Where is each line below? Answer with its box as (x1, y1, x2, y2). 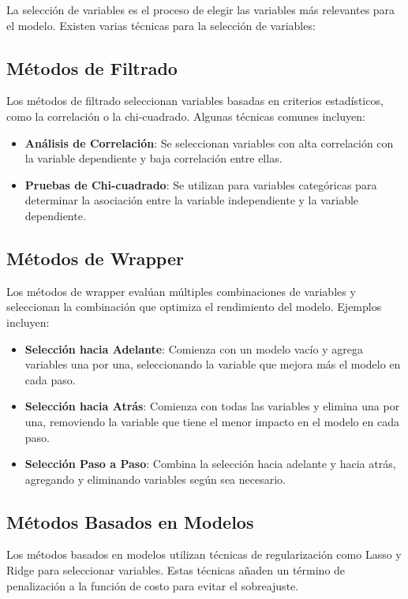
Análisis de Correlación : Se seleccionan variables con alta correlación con (24, 134, 394, 151)
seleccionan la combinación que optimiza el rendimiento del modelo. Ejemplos (6, 298, 382, 315)
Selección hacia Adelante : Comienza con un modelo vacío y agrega (24, 340, 363, 357)
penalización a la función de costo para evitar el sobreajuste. (6, 577, 299, 593)
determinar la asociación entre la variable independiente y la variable (24, 192, 359, 208)
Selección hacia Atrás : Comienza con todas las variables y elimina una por (24, 398, 400, 414)
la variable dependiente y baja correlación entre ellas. (24, 150, 283, 167)
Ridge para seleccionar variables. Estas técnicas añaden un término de (6, 562, 346, 578)
